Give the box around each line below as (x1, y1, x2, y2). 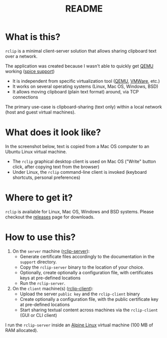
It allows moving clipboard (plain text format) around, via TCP (12, 88, 139, 94)
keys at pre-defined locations (19, 275, 81, 281)
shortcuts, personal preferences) (12, 174, 80, 180)
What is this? (5, 31, 61, 43)
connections (12, 94, 38, 100)
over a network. (5, 53, 37, 59)
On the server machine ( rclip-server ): (12, 248, 90, 254)
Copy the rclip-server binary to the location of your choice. (19, 264, 144, 270)
